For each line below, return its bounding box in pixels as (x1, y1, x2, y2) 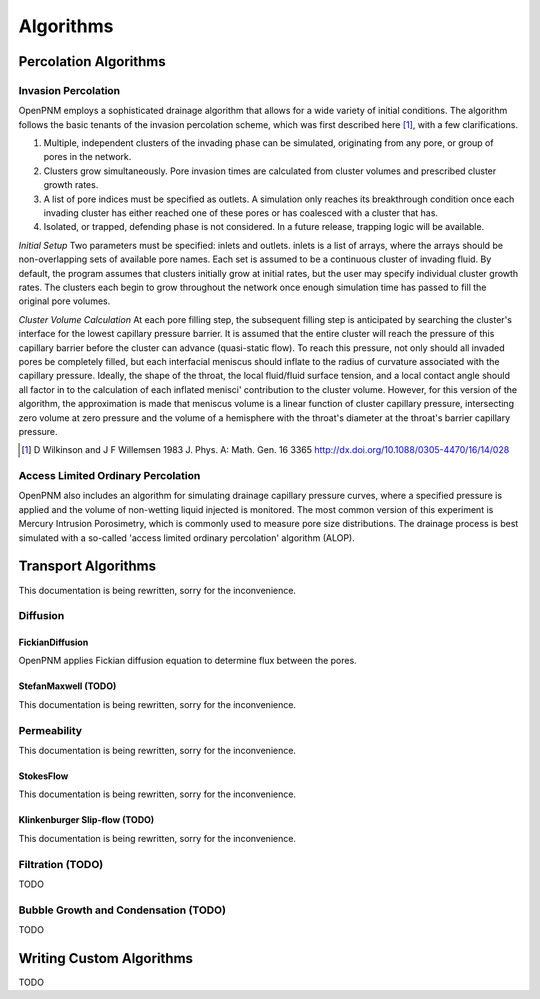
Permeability (18, 723, 83, 737)
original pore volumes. (18, 295, 111, 307)
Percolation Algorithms (18, 53, 166, 70)
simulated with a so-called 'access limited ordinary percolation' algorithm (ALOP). (18, 531, 355, 544)
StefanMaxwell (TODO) (18, 680, 117, 692)
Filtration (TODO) (18, 857, 104, 871)
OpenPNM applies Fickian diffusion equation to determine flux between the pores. (18, 655, 357, 667)
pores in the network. (43, 151, 132, 163)
